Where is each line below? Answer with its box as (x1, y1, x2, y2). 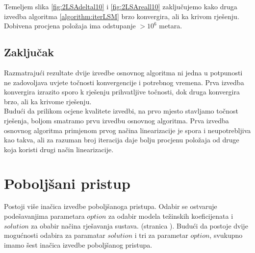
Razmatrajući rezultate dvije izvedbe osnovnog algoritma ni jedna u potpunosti (4, 67, 243, 77)
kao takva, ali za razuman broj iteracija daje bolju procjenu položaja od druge (4, 135, 239, 145)
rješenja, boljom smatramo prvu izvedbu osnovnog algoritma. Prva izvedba (4, 115, 229, 125)
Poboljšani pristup (4, 173, 130, 193)
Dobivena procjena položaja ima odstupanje (4, 21, 136, 31)
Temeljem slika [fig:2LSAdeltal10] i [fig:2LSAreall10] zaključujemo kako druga (4, 1, 237, 11)
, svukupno (209, 230, 243, 240)
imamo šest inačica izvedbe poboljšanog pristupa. (4, 239, 153, 250)
